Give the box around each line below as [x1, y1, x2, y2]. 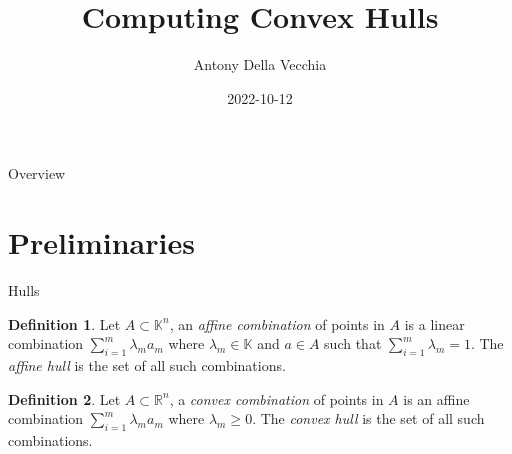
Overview [8, 163, 66, 184]
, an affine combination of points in [169, 313, 385, 334]
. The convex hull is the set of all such [252, 408, 485, 429]
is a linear [404, 313, 465, 334]
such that [324, 333, 382, 354]
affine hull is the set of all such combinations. [8, 355, 286, 376]
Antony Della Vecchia [193, 54, 327, 75]
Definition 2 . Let [8, 388, 121, 409]
